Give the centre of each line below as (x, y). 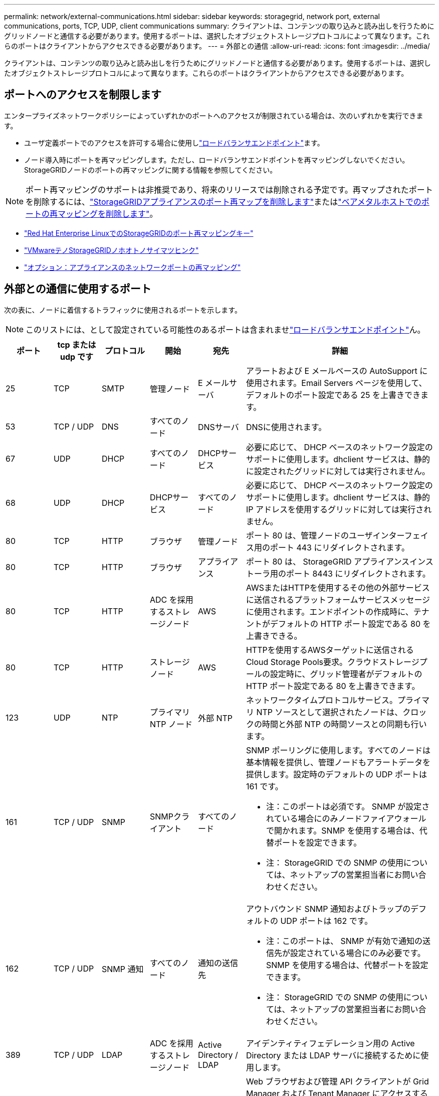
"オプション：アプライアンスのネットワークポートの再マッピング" (133, 267)
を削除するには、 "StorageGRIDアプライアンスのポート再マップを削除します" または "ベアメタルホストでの (224, 201)
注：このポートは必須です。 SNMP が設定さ (348, 806)
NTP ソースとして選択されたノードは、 (330, 712)
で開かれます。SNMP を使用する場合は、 (343, 830)
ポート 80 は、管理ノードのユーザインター (325, 535)
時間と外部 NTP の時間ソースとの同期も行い (344, 724)
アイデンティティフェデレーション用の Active (330, 1043)
